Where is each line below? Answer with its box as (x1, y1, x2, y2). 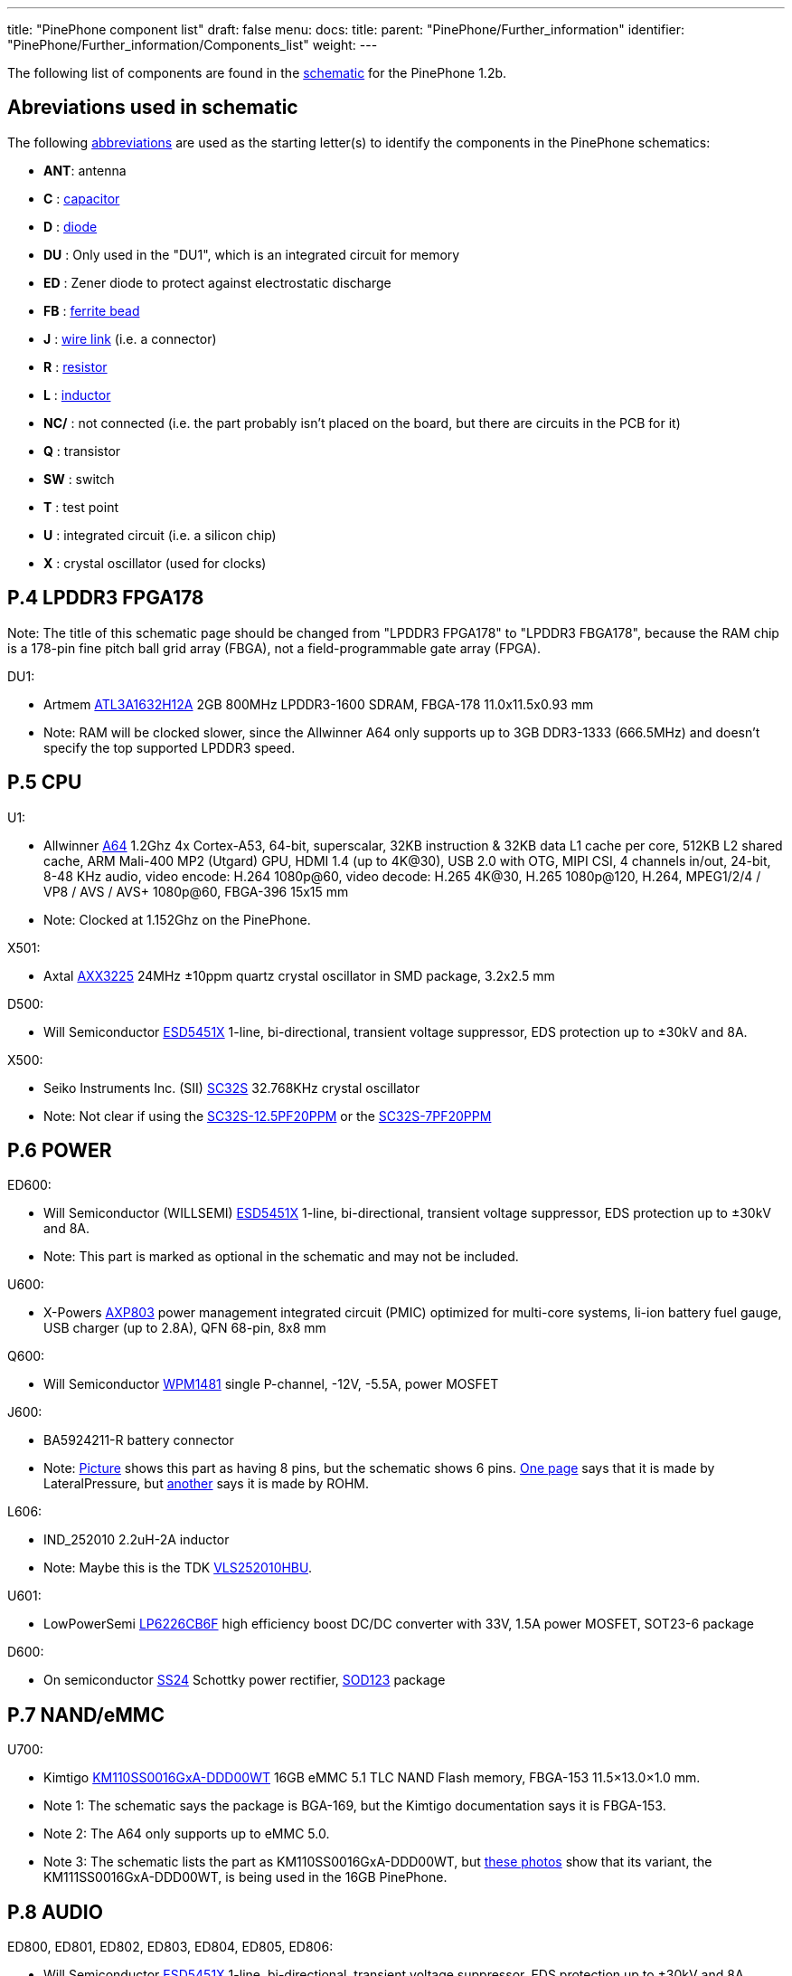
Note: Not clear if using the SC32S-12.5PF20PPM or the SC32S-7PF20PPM (43, 1107, 492, 1124)
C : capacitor (43, 190, 120, 206)
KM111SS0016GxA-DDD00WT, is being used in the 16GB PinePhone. (43, 1869, 448, 1886)
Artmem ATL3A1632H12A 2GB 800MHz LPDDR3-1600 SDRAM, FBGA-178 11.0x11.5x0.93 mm (43, 696, 594, 712)
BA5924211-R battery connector (43, 1432, 234, 1449)
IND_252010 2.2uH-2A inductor (43, 1532, 230, 1548)
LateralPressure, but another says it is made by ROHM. (43, 1476, 369, 1492)
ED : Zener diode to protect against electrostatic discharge (43, 274, 391, 290)
